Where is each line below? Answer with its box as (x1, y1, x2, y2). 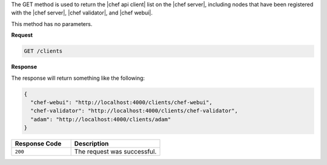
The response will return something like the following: (11, 74, 145, 82)
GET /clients (24, 48, 63, 54)
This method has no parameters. (11, 20, 93, 27)
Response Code (15, 140, 62, 148)
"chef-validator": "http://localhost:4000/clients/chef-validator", (30, 108, 239, 114)
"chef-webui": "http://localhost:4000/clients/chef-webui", (30, 99, 213, 106)
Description (74, 140, 109, 148)
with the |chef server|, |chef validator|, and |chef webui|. (11, 9, 153, 16)
